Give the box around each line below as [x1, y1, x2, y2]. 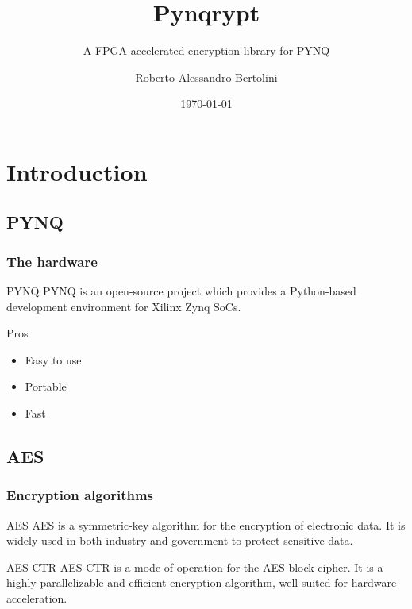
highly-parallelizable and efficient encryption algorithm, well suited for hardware [6, 574, 397, 591]
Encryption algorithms [6, 485, 153, 505]
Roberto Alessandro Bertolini [135, 68, 278, 85]
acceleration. [6, 590, 67, 607]
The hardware [6, 251, 98, 271]
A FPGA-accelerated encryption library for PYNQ [83, 42, 330, 59]
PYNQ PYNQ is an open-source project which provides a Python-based [6, 283, 356, 299]
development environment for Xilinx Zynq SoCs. [6, 298, 241, 314]
